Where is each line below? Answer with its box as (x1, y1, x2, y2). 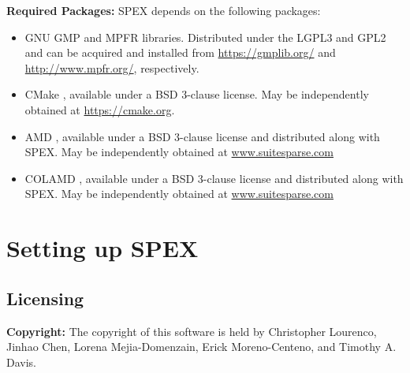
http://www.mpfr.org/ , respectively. (24, 59, 199, 76)
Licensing (6, 285, 84, 310)
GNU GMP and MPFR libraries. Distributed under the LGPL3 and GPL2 (24, 28, 386, 45)
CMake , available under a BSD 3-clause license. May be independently (24, 86, 369, 103)
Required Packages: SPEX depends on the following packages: (6, 2, 321, 18)
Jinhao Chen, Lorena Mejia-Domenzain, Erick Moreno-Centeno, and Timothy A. (6, 338, 397, 355)
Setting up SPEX (6, 232, 199, 264)
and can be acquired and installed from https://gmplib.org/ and (24, 44, 336, 61)
